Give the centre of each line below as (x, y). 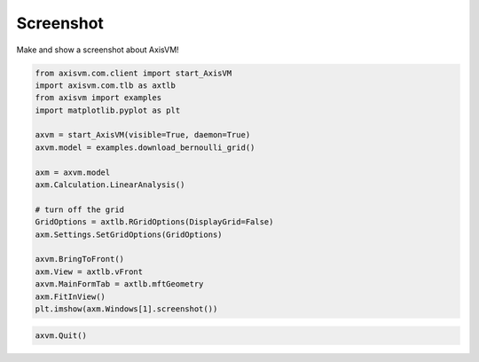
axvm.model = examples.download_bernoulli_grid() (145, 147)
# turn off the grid (79, 209)
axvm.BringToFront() (79, 259)
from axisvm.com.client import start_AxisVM (133, 73)
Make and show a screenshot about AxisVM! (98, 50)
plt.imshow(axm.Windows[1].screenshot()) (126, 309)
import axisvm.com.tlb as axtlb (106, 85)
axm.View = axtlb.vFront (89, 271)
